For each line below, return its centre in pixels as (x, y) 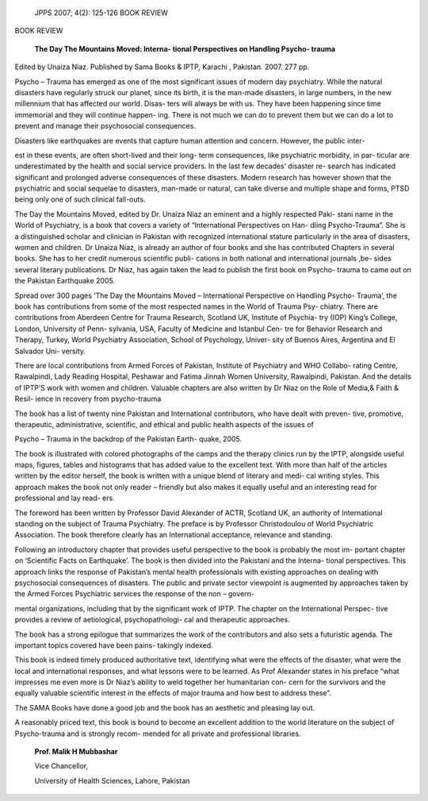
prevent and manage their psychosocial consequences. (105, 126)
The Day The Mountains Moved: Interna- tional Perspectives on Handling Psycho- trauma (185, 48)
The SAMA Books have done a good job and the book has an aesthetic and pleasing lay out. (165, 707)
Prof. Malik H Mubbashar (76, 752)
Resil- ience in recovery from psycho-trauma (88, 399)
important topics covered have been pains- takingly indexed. (114, 645)
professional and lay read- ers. (65, 498)
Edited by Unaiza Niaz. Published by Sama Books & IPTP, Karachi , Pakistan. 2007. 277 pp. (162, 67)
